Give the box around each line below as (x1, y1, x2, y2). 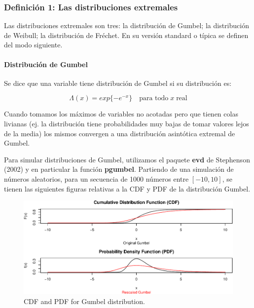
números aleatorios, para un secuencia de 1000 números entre (4, 173, 189, 184)
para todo (139, 95, 169, 102)
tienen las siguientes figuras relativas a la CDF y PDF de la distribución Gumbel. (4, 183, 251, 193)
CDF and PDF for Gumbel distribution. (24, 296, 145, 306)
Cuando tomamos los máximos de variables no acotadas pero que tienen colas (4, 109, 238, 119)
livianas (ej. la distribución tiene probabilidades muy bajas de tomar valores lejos (4, 118, 249, 128)
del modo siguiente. (4, 39, 63, 50)
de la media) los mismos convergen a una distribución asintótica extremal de (4, 128, 235, 138)
